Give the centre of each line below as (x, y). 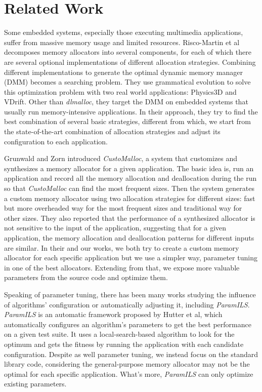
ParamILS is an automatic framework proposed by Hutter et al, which (113, 314)
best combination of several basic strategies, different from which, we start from (127, 121)
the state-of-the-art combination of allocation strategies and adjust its (112, 131)
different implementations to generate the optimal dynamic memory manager (123, 72)
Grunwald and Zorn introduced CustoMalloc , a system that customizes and (121, 158)
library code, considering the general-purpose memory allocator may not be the (127, 364)
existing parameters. (35, 384)
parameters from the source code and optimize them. (86, 277)
